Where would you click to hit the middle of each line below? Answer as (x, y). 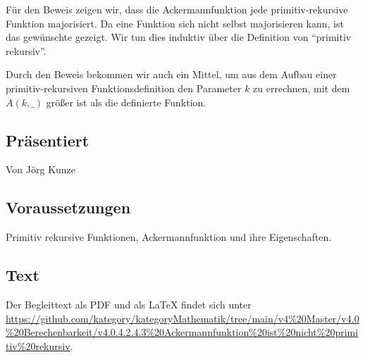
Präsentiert (48, 140)
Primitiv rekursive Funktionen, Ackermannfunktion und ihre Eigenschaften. (169, 237)
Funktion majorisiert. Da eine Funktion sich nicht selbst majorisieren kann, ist (175, 23)
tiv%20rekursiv (38, 345)
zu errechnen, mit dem (302, 88)
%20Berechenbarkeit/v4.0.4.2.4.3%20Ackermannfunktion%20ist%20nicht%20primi (182, 332)
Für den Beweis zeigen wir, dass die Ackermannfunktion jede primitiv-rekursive (177, 9)
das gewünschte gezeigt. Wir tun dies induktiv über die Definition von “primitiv (179, 37)
